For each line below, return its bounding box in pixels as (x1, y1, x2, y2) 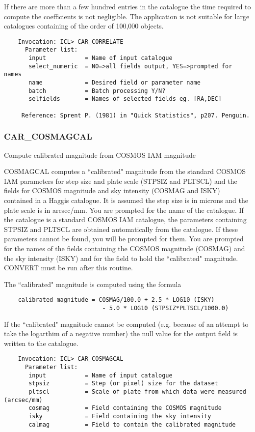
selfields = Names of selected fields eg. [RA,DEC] (28, 95, 222, 103)
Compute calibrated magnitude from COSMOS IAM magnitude (4, 149, 196, 160)
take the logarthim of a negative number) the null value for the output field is (4, 328, 238, 339)
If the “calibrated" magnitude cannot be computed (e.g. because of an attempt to (4, 318, 249, 329)
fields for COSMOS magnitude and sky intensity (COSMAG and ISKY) (4, 185, 220, 196)
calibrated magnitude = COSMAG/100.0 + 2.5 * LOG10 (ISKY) (18, 296, 215, 304)
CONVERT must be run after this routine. (4, 262, 133, 273)
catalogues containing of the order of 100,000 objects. (4, 21, 164, 31)
